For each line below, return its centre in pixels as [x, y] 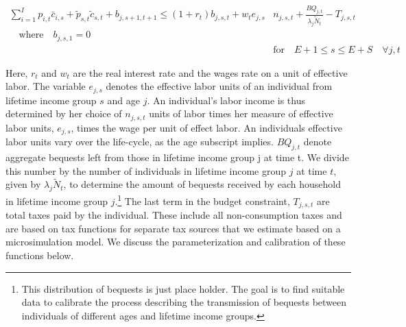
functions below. [40, 255]
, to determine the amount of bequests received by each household [202, 184]
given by [23, 184]
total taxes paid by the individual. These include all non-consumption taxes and [174, 215]
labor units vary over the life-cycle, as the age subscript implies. [140, 142]
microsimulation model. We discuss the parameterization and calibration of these [176, 242]
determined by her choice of [64, 113]
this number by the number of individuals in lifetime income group [146, 170]
